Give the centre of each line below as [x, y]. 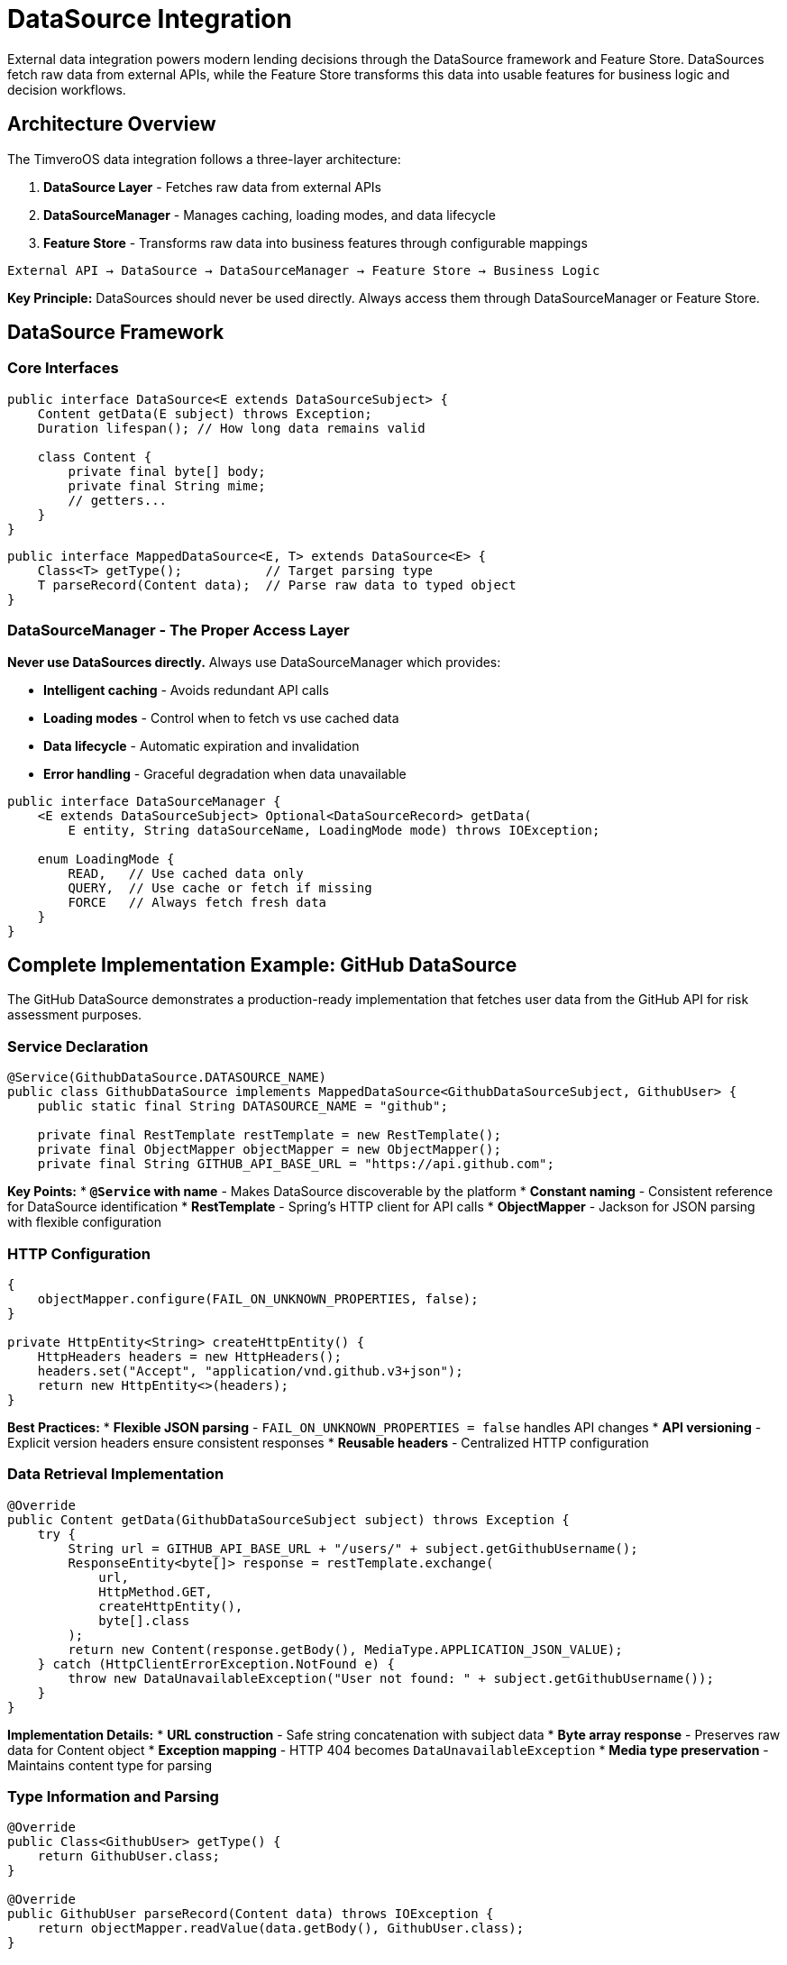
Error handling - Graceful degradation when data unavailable [225, 773]
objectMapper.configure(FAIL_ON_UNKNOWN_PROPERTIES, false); [258, 1298]
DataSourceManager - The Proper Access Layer [178, 631]
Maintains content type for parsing [110, 1765]
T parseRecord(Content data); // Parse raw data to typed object [277, 585]
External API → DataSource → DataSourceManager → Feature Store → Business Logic [304, 270]
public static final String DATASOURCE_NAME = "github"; [243, 1106]
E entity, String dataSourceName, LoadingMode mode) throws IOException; [334, 830]
